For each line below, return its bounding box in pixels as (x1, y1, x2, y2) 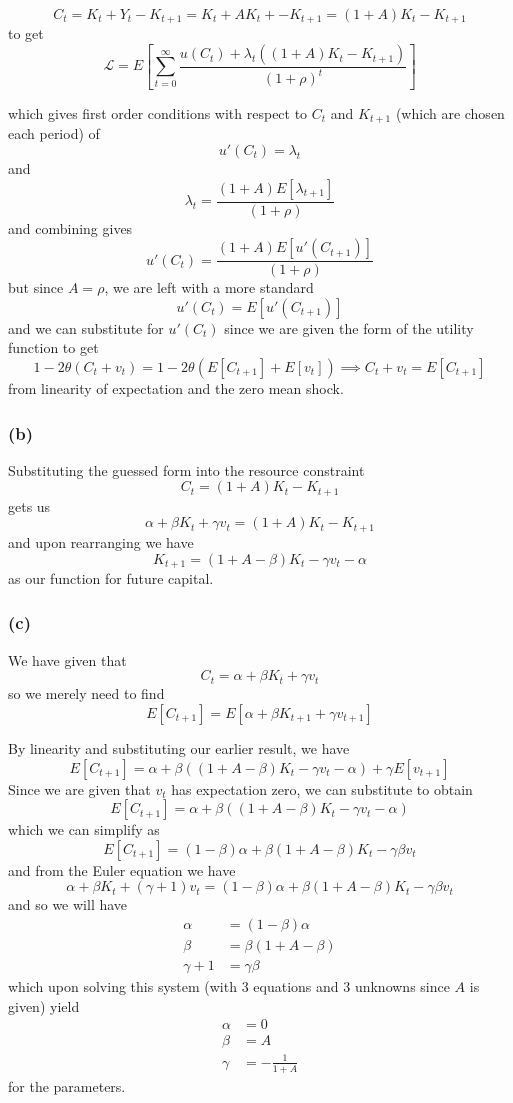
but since (8, 277, 64, 298)
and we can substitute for (8, 317, 164, 338)
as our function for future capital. (8, 567, 214, 588)
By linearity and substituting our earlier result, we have (8, 737, 350, 758)
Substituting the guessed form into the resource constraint (8, 459, 365, 480)
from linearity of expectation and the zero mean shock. (8, 378, 344, 398)
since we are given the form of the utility (224, 317, 474, 338)
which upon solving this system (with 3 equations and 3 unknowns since (8, 976, 450, 997)
